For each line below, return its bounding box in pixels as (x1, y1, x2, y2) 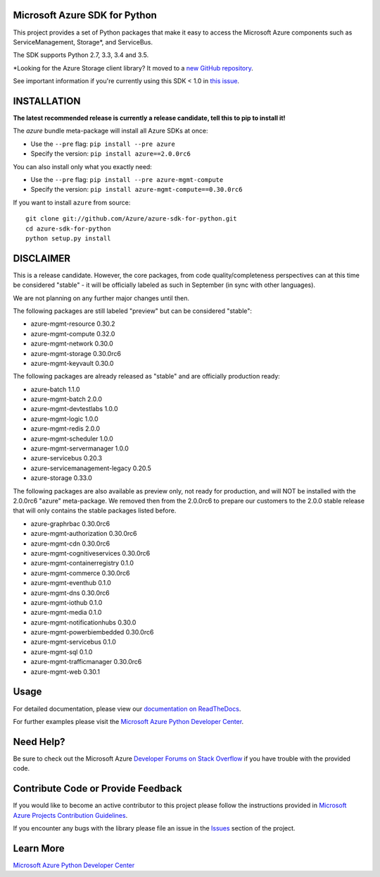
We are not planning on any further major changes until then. (13, 293, 190, 302)
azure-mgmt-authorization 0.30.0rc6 (30, 529, 137, 538)
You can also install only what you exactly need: (13, 162, 153, 171)
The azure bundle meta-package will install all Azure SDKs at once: (13, 127, 208, 135)
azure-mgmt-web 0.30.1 (30, 667, 101, 676)
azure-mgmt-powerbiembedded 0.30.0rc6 (30, 628, 154, 637)
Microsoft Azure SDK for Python (13, 9, 158, 21)
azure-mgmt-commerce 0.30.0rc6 (30, 568, 130, 577)
